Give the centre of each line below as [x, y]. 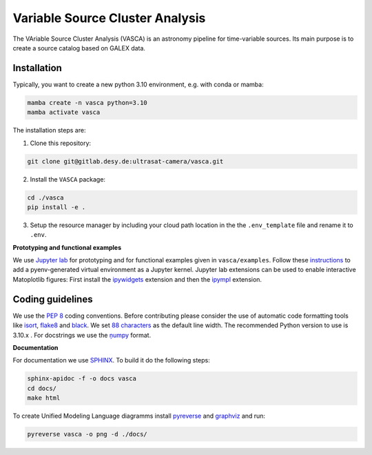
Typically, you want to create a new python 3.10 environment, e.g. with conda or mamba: [138, 84]
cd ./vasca [45, 197]
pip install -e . [56, 207]
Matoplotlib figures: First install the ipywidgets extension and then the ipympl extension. [137, 279]
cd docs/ [42, 388]
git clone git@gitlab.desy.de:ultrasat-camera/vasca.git [125, 161]
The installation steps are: [49, 130]
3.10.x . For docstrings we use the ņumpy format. [82, 335]
